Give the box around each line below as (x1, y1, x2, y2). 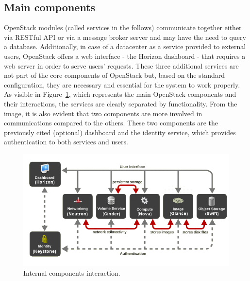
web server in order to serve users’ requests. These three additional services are (4, 60, 239, 70)
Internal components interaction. (23, 267, 120, 278)
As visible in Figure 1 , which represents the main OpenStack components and (4, 89, 236, 99)
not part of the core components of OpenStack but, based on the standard (4, 70, 225, 80)
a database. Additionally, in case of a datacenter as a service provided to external (4, 41, 246, 52)
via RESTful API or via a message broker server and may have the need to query (4, 32, 246, 42)
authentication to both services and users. (4, 137, 128, 147)
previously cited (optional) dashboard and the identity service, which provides (4, 127, 236, 137)
